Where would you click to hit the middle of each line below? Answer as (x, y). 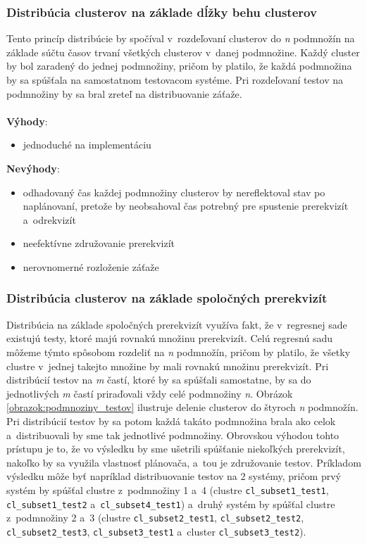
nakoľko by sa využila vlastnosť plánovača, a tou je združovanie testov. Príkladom (184, 462)
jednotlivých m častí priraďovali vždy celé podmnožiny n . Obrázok (150, 393)
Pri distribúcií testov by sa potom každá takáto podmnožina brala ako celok (171, 420)
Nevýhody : (33, 168)
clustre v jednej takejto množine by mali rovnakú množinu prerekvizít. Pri (168, 366)
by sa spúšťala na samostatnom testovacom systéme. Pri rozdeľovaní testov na (175, 80)
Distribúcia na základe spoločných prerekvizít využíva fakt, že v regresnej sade (177, 324)
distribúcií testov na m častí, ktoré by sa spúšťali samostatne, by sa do (159, 380)
